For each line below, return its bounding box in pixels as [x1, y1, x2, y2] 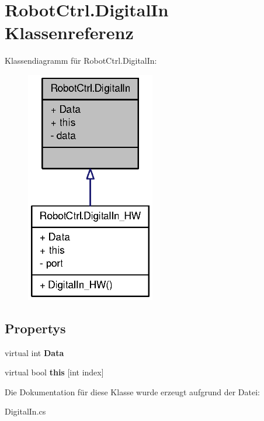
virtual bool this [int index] [5, 366, 104, 378]
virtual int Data [5, 346, 64, 358]
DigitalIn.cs [5, 405, 46, 417]
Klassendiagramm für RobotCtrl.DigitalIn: [5, 54, 157, 67]
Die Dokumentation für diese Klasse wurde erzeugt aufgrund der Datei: [5, 385, 260, 398]
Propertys [5, 319, 66, 337]
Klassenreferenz [5, 20, 134, 44]
